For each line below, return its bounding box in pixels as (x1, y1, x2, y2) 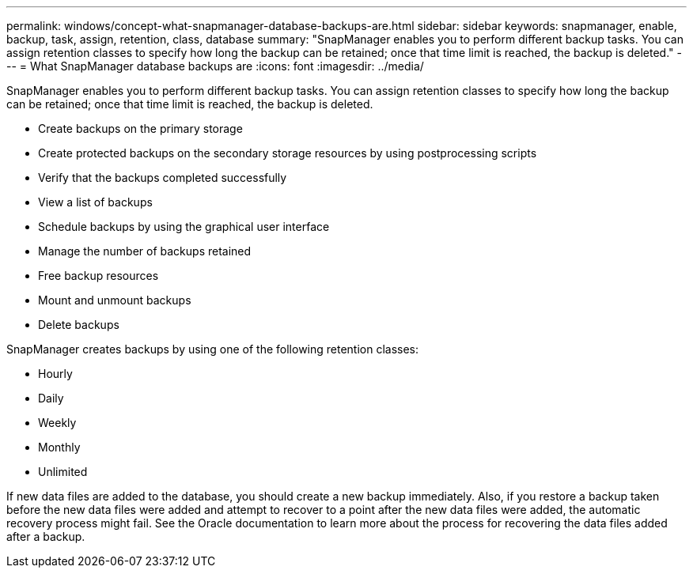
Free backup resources (38, 269, 159, 282)
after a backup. (6, 530, 85, 543)
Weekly (38, 416, 77, 429)
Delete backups (38, 318, 119, 331)
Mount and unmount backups (38, 293, 191, 307)
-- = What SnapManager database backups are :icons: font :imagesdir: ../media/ (6, 59, 424, 73)
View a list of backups (38, 195, 153, 209)
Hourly (38, 367, 73, 380)
